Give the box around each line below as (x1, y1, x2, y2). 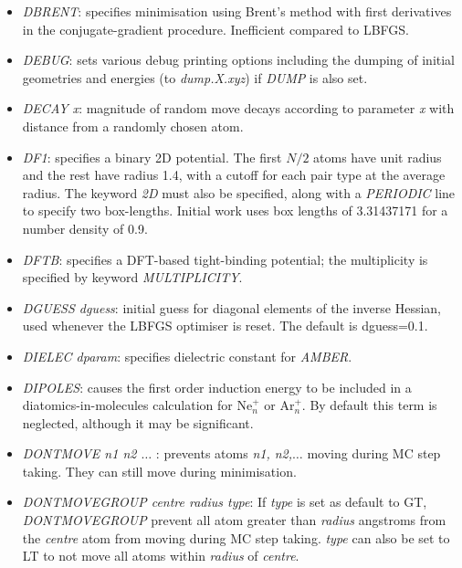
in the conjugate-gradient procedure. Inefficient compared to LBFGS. (22, 19, 409, 38)
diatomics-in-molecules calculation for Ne (22, 395, 253, 415)
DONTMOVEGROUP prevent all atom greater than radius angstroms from (22, 510, 446, 530)
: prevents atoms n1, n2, (155, 444, 293, 463)
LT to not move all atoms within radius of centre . (22, 546, 299, 565)
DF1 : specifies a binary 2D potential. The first (22, 147, 282, 166)
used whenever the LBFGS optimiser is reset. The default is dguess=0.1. (22, 316, 428, 335)
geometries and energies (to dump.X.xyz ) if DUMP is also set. (22, 68, 368, 87)
